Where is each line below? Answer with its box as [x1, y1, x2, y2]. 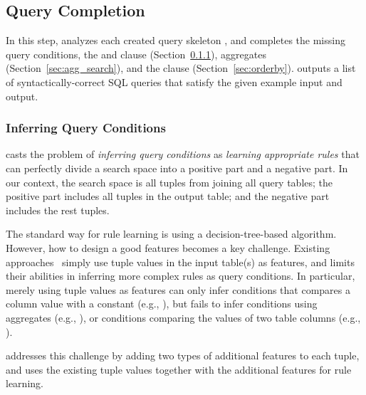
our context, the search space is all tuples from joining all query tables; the [6, 174, 333, 189]
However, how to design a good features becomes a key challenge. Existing [6, 240, 330, 255]
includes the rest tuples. [6, 202, 110, 217]
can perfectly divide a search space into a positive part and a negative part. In [6, 160, 348, 175]
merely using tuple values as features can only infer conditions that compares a [6, 282, 350, 297]
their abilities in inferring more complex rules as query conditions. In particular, [6, 268, 355, 283]
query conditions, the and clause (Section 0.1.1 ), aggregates [6, 46, 266, 61]
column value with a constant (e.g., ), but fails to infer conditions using [6, 296, 318, 311]
